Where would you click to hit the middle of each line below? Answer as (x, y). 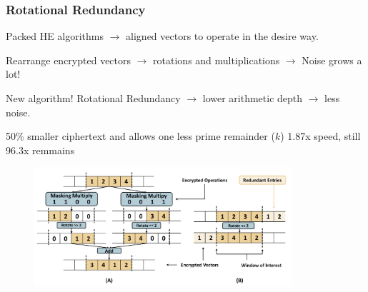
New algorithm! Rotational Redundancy (93, 98)
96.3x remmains (40, 150)
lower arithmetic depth (253, 98)
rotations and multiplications (217, 60)
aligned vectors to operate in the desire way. (222, 36)
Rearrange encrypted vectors (69, 60)
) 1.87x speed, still (320, 136)
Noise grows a (332, 60)
